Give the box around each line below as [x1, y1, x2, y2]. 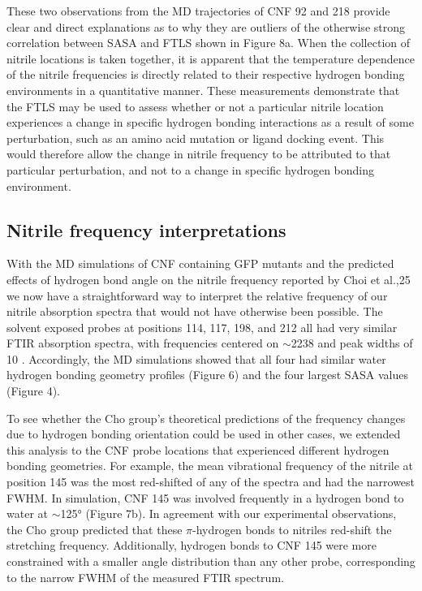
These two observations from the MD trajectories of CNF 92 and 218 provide [6, 2, 390, 19]
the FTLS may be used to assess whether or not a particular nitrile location [6, 97, 384, 114]
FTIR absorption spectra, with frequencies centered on [6, 334, 279, 352]
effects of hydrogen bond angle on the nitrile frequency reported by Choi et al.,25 [6, 270, 411, 287]
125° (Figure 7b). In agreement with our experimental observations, [60, 505, 397, 522]
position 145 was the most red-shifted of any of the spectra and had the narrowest [6, 473, 416, 490]
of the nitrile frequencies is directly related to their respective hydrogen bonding [6, 66, 405, 83]
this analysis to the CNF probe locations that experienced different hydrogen [6, 441, 390, 458]
